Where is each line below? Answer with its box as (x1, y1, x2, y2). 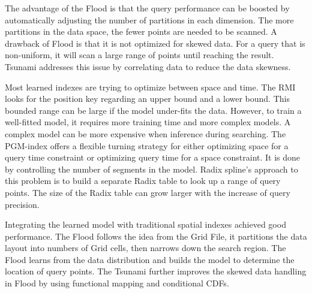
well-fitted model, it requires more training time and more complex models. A (5, 116, 291, 128)
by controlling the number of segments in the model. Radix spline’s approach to (5, 162, 298, 175)
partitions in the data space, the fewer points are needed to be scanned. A (5, 25, 277, 38)
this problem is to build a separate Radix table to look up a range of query (5, 174, 281, 187)
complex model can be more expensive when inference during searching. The (5, 127, 286, 140)
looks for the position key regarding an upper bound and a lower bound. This (5, 92, 290, 105)
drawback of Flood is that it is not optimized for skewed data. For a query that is (5, 37, 305, 49)
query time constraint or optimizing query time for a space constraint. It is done (5, 151, 301, 164)
